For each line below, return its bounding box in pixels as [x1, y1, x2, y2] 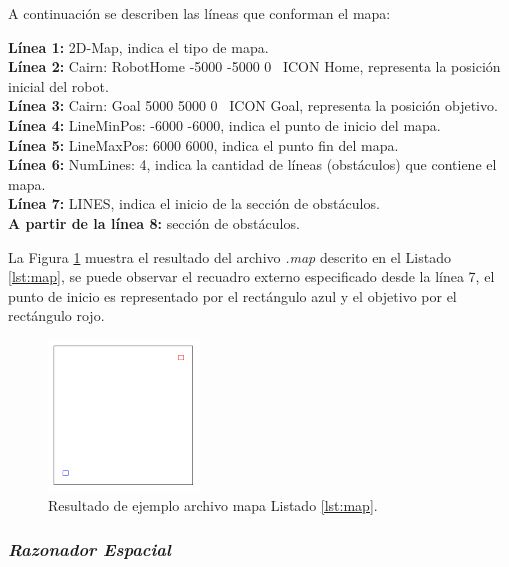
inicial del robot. [8, 75, 109, 96]
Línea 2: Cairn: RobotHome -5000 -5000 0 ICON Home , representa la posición [8, 56, 501, 77]
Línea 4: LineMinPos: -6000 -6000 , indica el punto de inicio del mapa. [8, 114, 441, 135]
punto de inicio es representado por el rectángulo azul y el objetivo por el [8, 285, 457, 306]
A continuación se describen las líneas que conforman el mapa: [8, 3, 391, 23]
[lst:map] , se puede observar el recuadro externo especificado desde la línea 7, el [8, 266, 495, 287]
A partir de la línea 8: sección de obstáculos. [8, 212, 300, 233]
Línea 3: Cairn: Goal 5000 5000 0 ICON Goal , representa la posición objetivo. [8, 95, 498, 116]
